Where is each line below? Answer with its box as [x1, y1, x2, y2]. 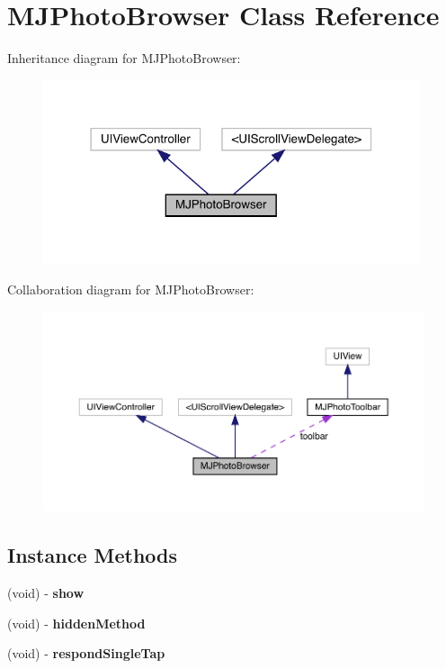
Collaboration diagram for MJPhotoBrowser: [7, 280, 254, 299]
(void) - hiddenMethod [7, 613, 146, 632]
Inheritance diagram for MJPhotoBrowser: [7, 49, 241, 68]
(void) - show [7, 583, 85, 602]
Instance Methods [7, 541, 177, 569]
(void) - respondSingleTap [7, 644, 165, 663]
